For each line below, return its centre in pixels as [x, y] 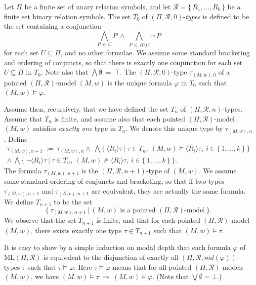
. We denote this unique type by [174, 128]
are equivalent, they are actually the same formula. [169, 190]
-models [232, 266]
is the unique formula [140, 82]
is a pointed [138, 210]
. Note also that [64, 72]
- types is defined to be [216, 16]
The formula [23, 170]
